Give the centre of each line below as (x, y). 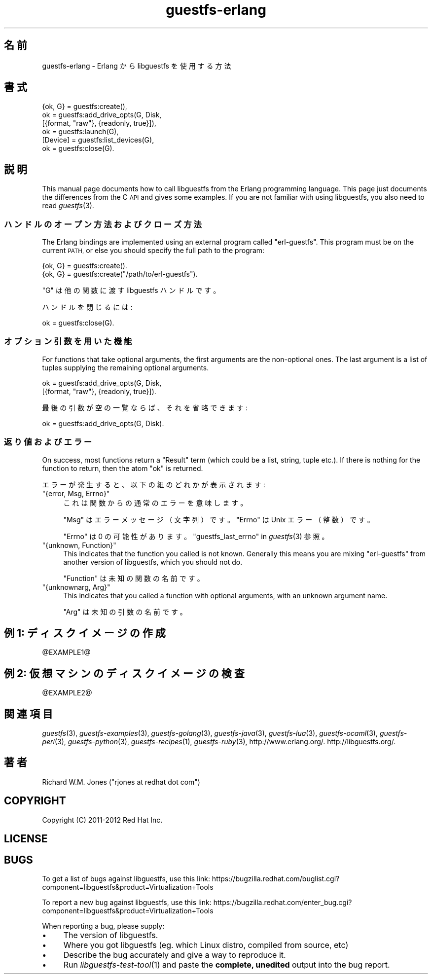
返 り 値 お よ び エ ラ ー (48, 442)
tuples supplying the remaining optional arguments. (126, 367)
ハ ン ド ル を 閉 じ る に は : (87, 307)
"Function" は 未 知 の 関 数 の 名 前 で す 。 (134, 578)
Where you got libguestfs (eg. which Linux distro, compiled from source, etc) (206, 945)
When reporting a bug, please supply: (103, 926)
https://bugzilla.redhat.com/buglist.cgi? (276, 879)
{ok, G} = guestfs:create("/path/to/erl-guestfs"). (120, 274)
